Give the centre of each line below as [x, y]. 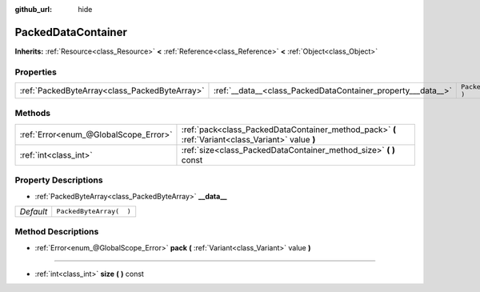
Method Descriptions [57, 232]
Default [34, 211]
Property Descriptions [59, 180]
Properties [36, 72]
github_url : [33, 9]
